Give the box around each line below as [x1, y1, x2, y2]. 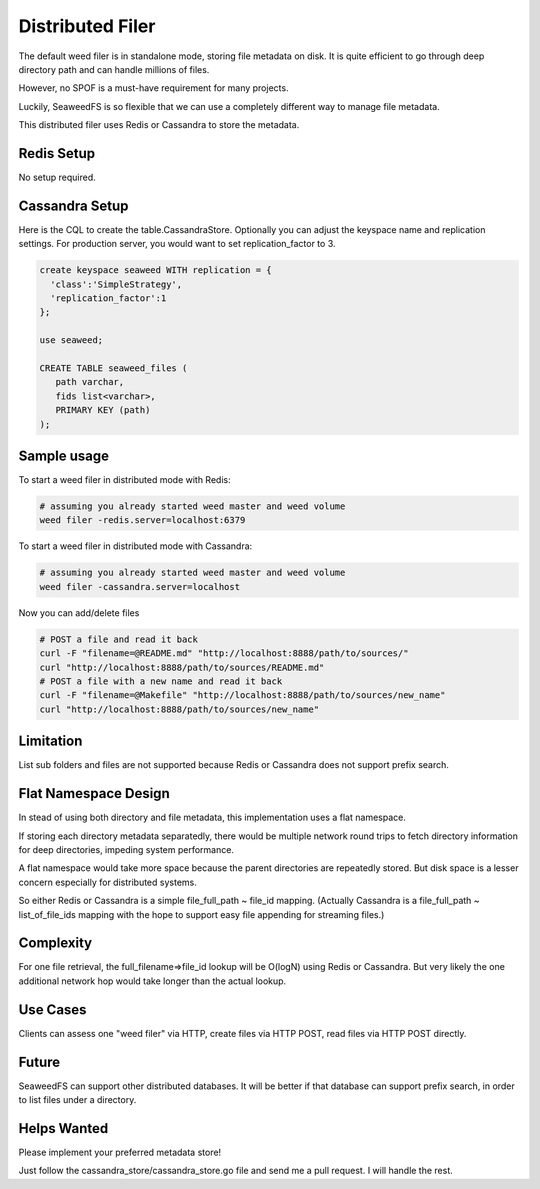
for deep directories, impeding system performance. [18, 843, 235, 855]
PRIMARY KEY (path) [55, 405, 151, 416]
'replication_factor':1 [50, 293, 167, 304]
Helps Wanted [18, 1120, 109, 1137]
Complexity [18, 935, 93, 952]
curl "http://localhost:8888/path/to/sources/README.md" [39, 661, 325, 673]
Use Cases [18, 1001, 87, 1018]
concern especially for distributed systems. [18, 876, 197, 888]
